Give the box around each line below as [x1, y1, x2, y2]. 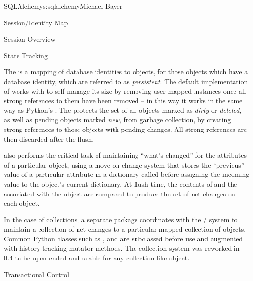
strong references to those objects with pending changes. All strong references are [4, 124, 247, 134]
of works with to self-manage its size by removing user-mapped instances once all [4, 86, 246, 96]
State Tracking [4, 50, 48, 60]
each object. [4, 198, 39, 208]
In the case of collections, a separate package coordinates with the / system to [4, 214, 238, 224]
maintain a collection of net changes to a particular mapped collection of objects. [4, 224, 246, 234]
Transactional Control [4, 269, 69, 279]
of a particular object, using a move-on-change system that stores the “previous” [4, 159, 245, 170]
